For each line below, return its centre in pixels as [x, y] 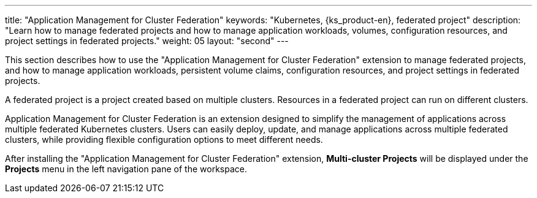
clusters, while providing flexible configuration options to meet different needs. [164, 139]
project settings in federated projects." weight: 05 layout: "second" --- [147, 41]
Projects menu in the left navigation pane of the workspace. [126, 169]
